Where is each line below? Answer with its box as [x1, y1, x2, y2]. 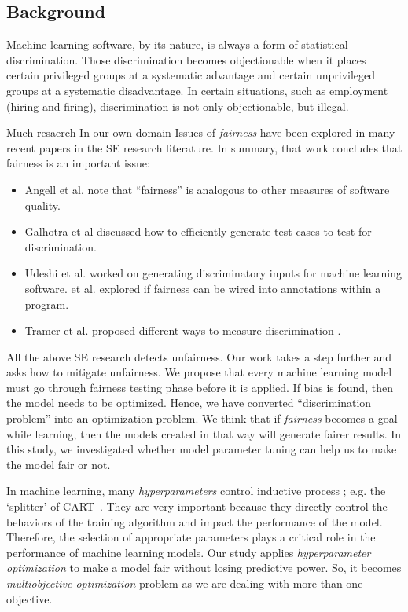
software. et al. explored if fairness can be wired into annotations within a [24, 280, 381, 296]
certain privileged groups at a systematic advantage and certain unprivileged [6, 67, 376, 83]
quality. [24, 196, 61, 213]
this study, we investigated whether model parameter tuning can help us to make [6, 441, 397, 457]
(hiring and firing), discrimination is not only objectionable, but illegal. [6, 97, 349, 114]
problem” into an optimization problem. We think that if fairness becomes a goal [6, 410, 398, 427]
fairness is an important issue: [6, 155, 150, 171]
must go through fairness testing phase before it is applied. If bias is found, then [6, 379, 393, 395]
